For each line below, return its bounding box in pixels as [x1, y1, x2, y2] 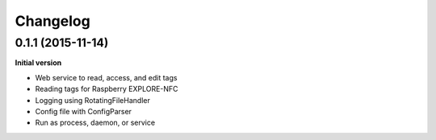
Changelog [15, 12, 90, 30]
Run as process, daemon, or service [35, 117, 156, 128]
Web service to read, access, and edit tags [35, 72, 178, 82]
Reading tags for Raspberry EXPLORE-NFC [35, 84, 178, 94]
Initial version [15, 58, 62, 68]
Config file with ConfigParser [35, 106, 132, 116]
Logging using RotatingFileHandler [35, 95, 151, 105]
